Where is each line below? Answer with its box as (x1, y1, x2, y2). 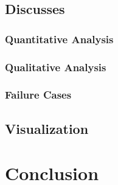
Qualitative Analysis (5, 59, 106, 74)
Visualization (5, 119, 89, 138)
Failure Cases (5, 87, 72, 102)
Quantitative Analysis (5, 31, 114, 46)
